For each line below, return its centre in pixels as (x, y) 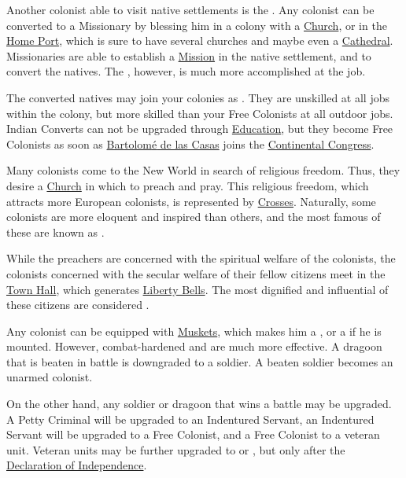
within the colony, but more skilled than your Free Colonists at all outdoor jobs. (200, 113)
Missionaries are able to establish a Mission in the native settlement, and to (189, 55)
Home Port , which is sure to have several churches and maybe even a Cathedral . (200, 40)
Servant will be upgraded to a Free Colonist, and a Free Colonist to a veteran (193, 434)
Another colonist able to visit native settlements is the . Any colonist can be (190, 9)
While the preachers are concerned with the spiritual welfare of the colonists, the (201, 258)
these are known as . (55, 232)
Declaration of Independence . (77, 465)
